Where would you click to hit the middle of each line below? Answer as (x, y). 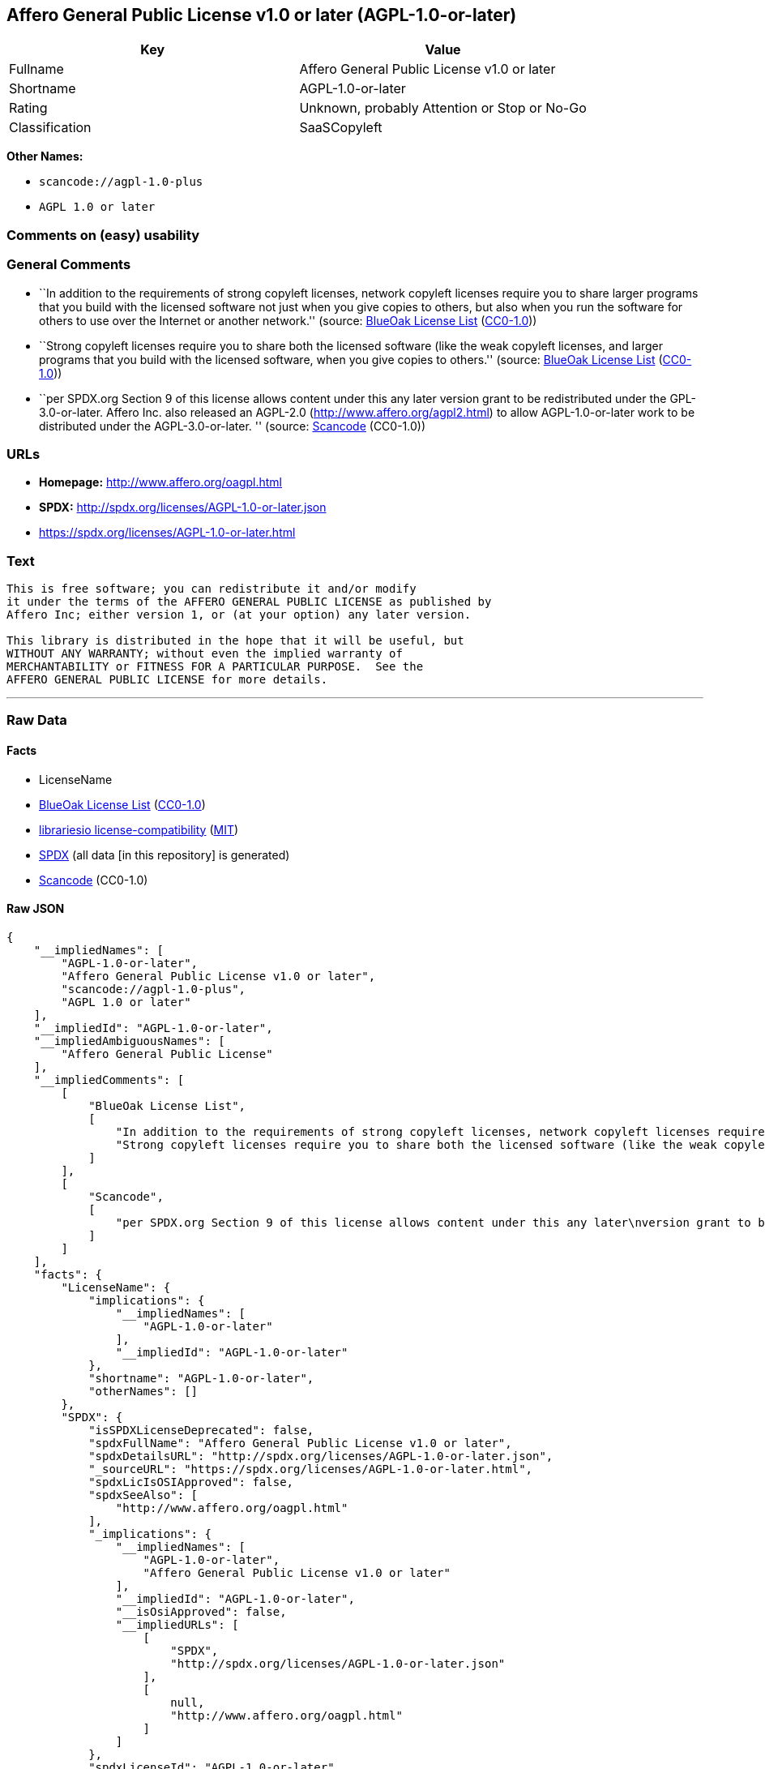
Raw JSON (36, 909)
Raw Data (37, 720)
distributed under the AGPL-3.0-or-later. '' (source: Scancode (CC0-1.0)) (233, 426)
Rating (28, 108)
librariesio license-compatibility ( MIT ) (139, 829)
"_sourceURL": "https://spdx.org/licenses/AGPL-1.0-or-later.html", (311, 1469)
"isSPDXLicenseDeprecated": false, (201, 1430)
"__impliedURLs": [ (177, 1624)
